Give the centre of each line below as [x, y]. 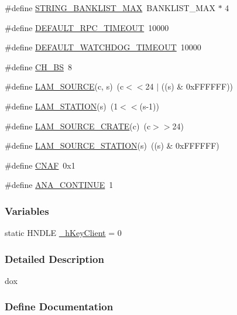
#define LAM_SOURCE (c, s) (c [64, 86]
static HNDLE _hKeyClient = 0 [63, 233]
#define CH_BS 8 [38, 66]
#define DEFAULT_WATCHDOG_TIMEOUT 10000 [103, 47]
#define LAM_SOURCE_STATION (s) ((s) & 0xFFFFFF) [112, 145]
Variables [27, 210]
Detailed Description [54, 258]
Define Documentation [59, 307]
